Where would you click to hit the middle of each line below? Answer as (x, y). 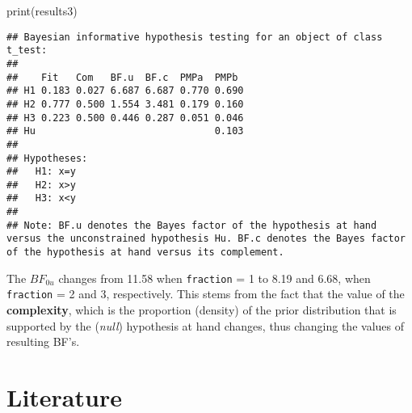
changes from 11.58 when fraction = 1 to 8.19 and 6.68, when (214, 278)
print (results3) (42, 11)
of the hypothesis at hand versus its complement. (145, 253)
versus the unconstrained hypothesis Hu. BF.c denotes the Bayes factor (206, 239)
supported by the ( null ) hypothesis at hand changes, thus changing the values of (205, 325)
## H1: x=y (41, 172)
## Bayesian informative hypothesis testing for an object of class (195, 37)
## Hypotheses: (47, 158)
